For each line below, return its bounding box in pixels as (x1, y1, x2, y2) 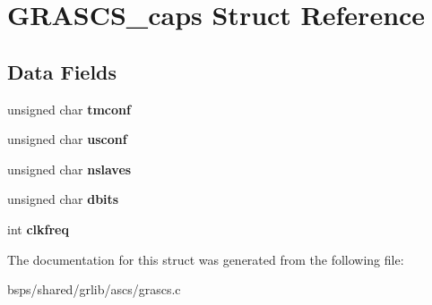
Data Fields (7, 57, 117, 85)
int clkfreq (7, 219, 69, 238)
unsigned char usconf (7, 130, 127, 148)
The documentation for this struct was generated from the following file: (7, 250, 404, 268)
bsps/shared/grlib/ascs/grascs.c (7, 280, 181, 299)
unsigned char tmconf (7, 99, 131, 118)
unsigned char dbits (7, 190, 119, 208)
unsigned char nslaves (7, 159, 132, 178)
